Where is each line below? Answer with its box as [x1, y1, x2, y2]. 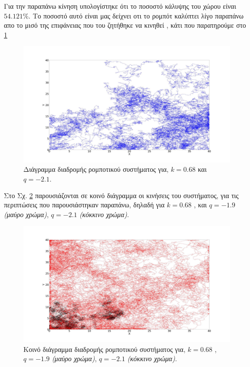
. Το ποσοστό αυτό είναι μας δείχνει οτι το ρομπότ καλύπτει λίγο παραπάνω [28, 10, 244, 20]
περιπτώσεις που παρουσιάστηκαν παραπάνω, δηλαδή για [4, 200, 165, 210]
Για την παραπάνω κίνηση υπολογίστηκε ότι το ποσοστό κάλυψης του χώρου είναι [4, 1, 236, 11]
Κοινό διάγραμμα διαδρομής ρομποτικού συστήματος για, [23, 344, 186, 354]
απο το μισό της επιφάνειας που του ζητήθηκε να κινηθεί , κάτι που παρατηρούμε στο [4, 20, 246, 30]
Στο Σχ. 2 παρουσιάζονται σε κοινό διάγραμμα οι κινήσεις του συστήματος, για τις [4, 190, 239, 200]
